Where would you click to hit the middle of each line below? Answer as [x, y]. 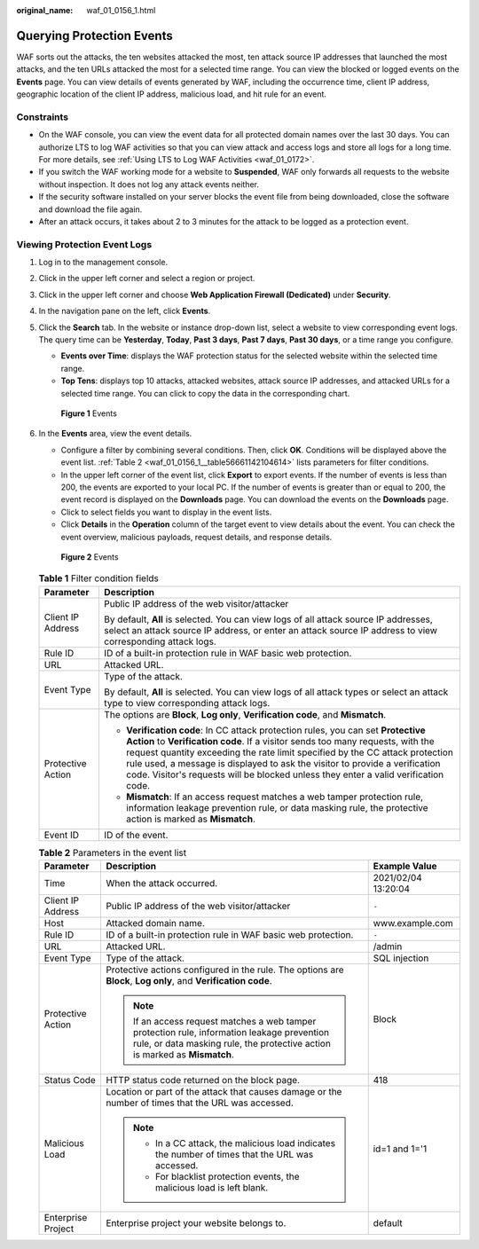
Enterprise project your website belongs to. [196, 1223]
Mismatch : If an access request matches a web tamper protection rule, [275, 797]
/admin [388, 947]
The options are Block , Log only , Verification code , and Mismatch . [245, 714]
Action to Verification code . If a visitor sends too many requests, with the [280, 741]
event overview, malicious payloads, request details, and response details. [196, 537]
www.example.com [413, 923]
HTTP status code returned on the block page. [203, 1080]
